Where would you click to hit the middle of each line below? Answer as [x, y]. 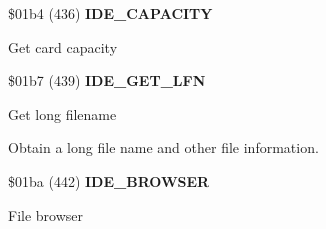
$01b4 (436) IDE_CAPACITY [110, 13]
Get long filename [62, 113]
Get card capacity [63, 46]
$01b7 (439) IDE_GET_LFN [107, 80]
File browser [46, 214]
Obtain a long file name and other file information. [163, 147]
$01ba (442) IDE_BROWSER [109, 180]
